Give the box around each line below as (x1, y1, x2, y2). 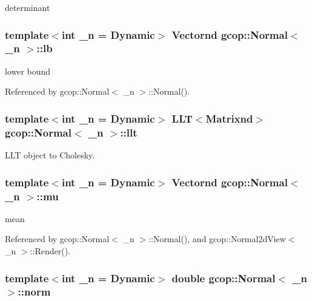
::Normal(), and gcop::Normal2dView (148, 232, 286, 245)
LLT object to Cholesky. (5, 149, 95, 161)
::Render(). (30, 244, 70, 257)
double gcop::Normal (171, 270, 276, 285)
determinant (5, 1, 50, 13)
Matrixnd (205, 110, 253, 126)
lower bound (5, 64, 51, 77)
